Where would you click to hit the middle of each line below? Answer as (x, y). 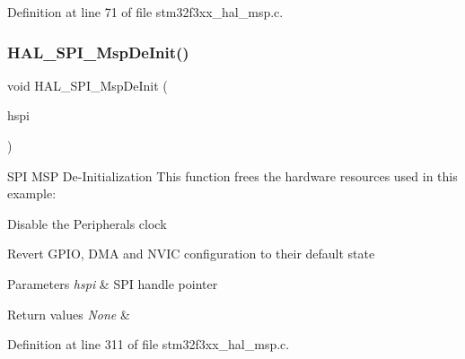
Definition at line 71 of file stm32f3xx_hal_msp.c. (145, 12)
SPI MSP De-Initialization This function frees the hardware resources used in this (232, 175)
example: (32, 193)
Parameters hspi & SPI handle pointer (113, 283)
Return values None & (69, 314)
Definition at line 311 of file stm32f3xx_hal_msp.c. (149, 344)
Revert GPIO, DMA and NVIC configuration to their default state (191, 254)
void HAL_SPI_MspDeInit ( (88, 85)
